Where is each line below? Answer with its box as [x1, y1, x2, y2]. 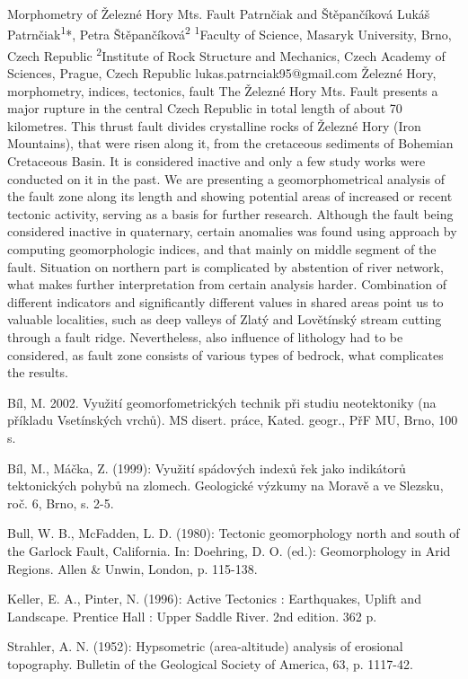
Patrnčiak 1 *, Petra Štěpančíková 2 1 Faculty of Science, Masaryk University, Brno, [7, 22, 452, 44]
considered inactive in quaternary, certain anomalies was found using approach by [7, 222, 457, 241]
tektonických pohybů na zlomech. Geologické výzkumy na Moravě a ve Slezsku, [7, 476, 444, 495]
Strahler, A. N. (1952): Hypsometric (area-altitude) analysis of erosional [7, 637, 403, 656]
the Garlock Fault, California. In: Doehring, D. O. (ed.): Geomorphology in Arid [7, 541, 451, 560]
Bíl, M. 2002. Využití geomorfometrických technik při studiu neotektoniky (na [7, 392, 437, 411]
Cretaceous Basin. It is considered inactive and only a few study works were [7, 152, 426, 171]
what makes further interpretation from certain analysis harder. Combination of [7, 275, 447, 294]
